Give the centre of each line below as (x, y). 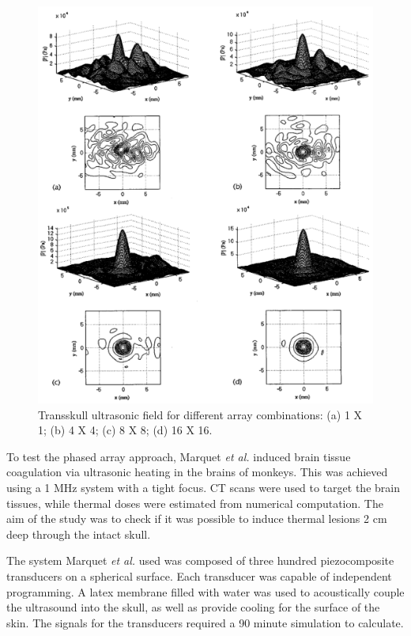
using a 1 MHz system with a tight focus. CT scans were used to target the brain (203, 488)
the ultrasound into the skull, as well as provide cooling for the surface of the (193, 607)
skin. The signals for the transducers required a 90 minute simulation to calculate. (205, 622)
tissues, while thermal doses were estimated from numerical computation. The (195, 503)
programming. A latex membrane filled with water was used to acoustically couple (205, 591)
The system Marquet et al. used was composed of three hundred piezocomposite (200, 560)
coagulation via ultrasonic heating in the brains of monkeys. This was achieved (197, 472)
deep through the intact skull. (79, 534)
